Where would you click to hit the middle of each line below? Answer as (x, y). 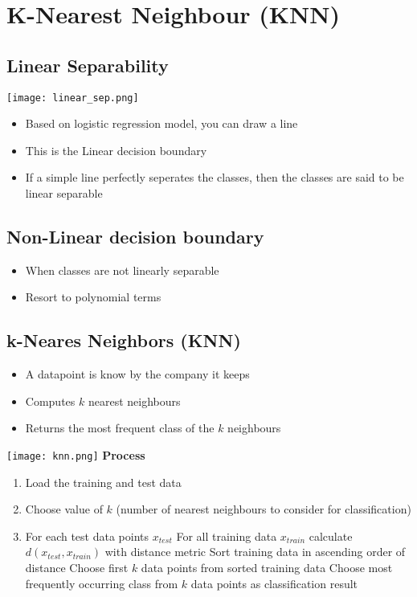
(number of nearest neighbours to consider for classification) (264, 509)
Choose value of (64, 509)
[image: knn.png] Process (76, 454)
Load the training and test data (103, 482)
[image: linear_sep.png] (73, 98)
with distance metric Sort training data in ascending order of (255, 552)
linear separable (64, 193)
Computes (50, 401)
